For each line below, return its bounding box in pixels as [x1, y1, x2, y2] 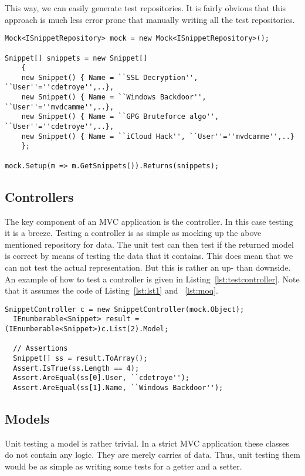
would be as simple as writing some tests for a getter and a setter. [5, 460, 242, 472]
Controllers [5, 187, 74, 205]
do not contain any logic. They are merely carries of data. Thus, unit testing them [5, 448, 300, 461]
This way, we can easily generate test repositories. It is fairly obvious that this [5, 2, 286, 14]
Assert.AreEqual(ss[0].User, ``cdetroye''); [13, 374, 189, 382]
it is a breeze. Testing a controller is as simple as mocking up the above [5, 227, 262, 239]
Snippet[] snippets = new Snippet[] [5, 54, 148, 62]
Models [5, 410, 50, 428]
